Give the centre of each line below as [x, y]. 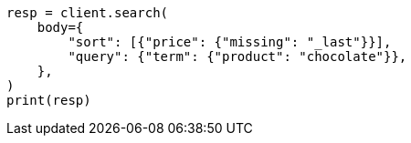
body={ [60, 27]
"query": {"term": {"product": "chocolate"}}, [237, 56]
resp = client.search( [88, 13]
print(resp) [49, 100]
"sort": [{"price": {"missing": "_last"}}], [230, 42]
